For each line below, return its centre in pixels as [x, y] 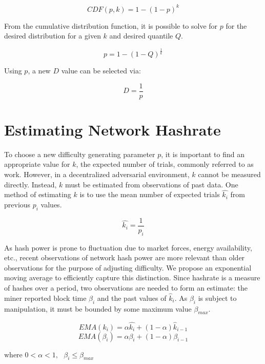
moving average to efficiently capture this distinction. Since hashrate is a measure [132, 277]
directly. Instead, [30, 184]
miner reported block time [45, 298]
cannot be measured [229, 174]
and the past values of [132, 298]
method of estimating [38, 194]
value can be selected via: [101, 71]
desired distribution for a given [53, 36]
